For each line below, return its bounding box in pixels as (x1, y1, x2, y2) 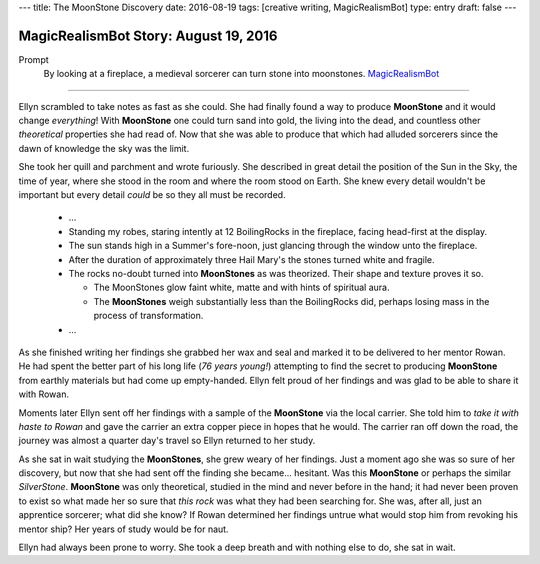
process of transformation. (93, 310, 204, 322)
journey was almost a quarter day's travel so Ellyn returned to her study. (18, 435, 316, 447)
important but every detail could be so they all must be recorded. (18, 189, 286, 201)
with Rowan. (18, 388, 70, 400)
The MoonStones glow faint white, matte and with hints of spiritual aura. (93, 281, 390, 294)
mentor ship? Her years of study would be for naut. (18, 523, 229, 535)
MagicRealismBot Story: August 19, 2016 (18, 27, 278, 44)
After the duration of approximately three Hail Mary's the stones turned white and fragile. (68, 253, 435, 265)
